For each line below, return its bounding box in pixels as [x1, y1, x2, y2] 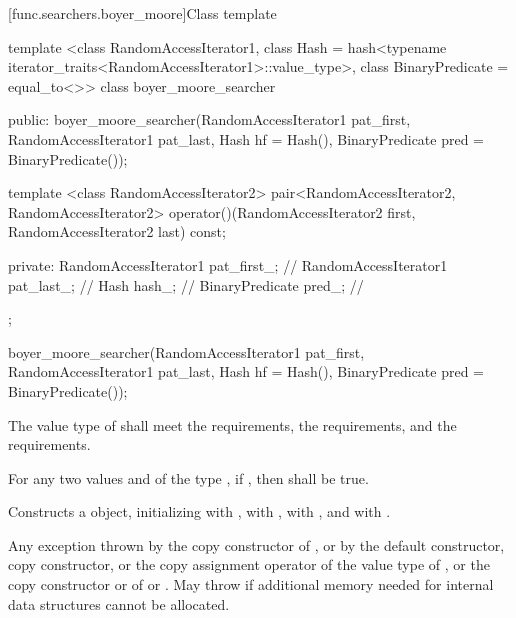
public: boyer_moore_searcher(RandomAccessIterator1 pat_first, [8, 109, 411, 130]
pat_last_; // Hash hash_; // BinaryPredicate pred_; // [8, 274, 364, 295]
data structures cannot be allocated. [8, 593, 230, 614]
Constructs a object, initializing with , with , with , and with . [8, 501, 391, 522]
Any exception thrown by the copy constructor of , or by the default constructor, [8, 534, 505, 555]
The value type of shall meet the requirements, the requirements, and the [8, 414, 457, 435]
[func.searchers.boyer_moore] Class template [8, 3, 277, 23]
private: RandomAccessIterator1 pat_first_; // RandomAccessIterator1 [8, 254, 448, 275]
